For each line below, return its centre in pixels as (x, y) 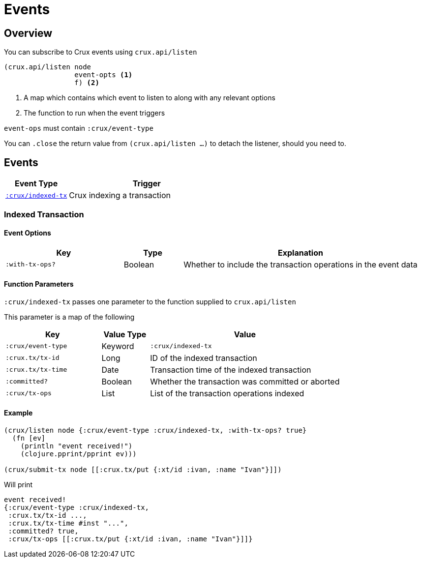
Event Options (28, 233)
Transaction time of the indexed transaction (231, 370)
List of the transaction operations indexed (227, 393)
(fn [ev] (29, 438)
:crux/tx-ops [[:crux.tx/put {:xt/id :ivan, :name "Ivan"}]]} (130, 539)
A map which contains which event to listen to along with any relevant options (150, 98)
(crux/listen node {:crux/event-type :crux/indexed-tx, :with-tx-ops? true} (155, 430)
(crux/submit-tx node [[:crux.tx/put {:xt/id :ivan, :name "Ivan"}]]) (143, 470)
